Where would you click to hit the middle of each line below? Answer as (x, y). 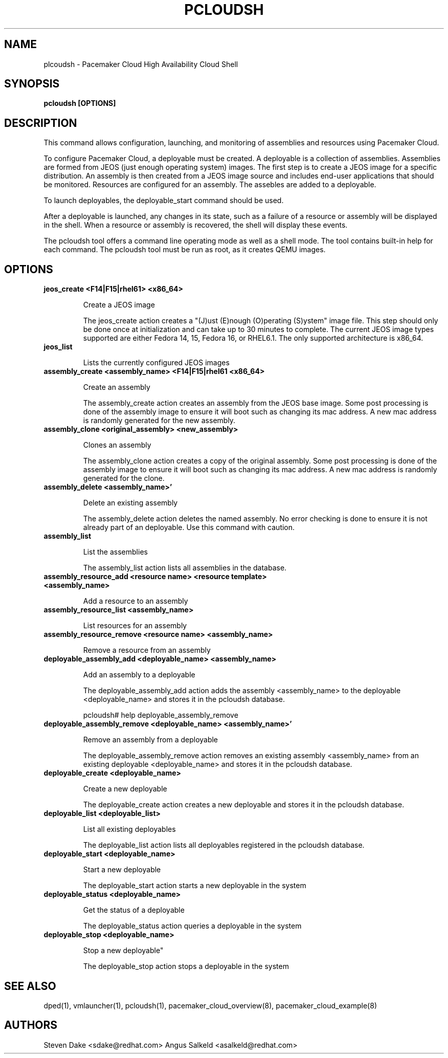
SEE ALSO (30, 986)
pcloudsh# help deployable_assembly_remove (161, 715)
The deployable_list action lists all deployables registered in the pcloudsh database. (224, 845)
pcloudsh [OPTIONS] (80, 103)
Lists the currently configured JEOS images (156, 363)
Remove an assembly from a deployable (151, 740)
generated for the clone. (124, 478)
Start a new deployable (122, 870)
